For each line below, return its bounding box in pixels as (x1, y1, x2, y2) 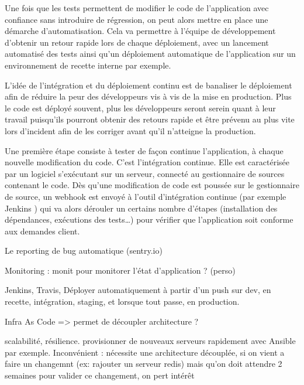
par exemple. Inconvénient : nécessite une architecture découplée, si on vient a (5, 346, 285, 358)
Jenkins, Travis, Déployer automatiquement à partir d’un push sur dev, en (5, 284, 271, 296)
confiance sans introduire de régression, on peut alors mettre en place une (5, 13, 268, 25)
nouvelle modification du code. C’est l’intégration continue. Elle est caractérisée (5, 156, 290, 168)
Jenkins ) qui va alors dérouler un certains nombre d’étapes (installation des (5, 202, 278, 214)
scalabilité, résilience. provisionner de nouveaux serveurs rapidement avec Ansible (5, 335, 296, 347)
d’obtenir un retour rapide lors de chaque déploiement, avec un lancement (5, 36, 269, 48)
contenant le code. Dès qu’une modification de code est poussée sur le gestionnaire (5, 179, 299, 191)
